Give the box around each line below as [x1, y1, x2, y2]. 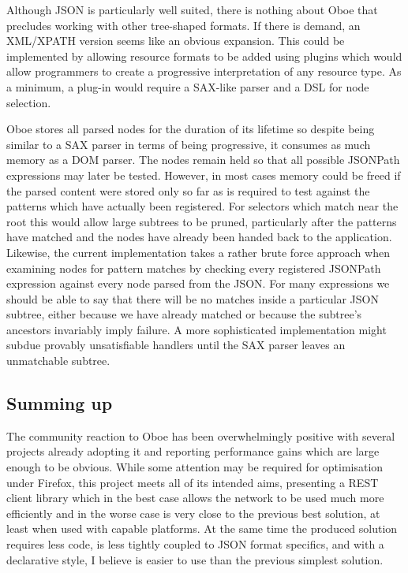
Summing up [6, 391, 113, 415]
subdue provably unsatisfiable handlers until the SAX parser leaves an [6, 337, 346, 353]
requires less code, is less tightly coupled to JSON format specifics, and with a [6, 536, 384, 553]
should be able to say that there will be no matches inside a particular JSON [6, 290, 379, 307]
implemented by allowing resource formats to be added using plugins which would [6, 47, 402, 64]
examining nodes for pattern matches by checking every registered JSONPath [6, 259, 381, 276]
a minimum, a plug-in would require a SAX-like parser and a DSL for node [6, 78, 369, 95]
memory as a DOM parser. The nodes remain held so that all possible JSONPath [6, 151, 400, 168]
